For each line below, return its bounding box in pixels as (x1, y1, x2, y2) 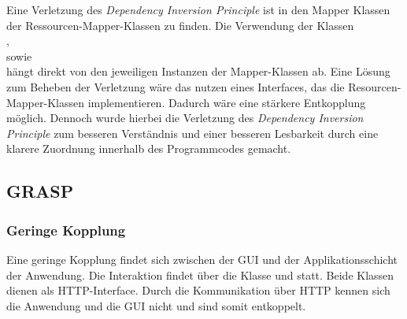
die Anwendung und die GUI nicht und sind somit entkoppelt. (6, 297, 306, 313)
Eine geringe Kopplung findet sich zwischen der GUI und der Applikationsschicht (6, 250, 398, 267)
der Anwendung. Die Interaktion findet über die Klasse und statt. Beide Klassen (6, 266, 394, 283)
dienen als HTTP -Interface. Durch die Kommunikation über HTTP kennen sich (6, 282, 390, 299)
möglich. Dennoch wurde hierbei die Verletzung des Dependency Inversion (6, 109, 364, 126)
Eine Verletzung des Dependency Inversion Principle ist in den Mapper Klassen (6, 2, 390, 17)
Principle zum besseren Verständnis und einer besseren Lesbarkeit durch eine (6, 124, 379, 141)
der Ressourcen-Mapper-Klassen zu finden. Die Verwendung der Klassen (6, 17, 354, 33)
